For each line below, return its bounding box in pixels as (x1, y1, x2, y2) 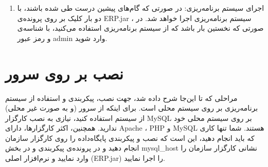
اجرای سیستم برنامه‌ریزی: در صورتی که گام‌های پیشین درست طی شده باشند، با (17, 3, 264, 13)
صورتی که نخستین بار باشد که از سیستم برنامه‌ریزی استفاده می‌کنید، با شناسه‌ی (17, 23, 264, 33)
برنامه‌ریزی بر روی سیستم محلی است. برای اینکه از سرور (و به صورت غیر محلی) (5, 102, 258, 113)
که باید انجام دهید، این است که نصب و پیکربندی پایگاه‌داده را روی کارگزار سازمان (5, 132, 255, 143)
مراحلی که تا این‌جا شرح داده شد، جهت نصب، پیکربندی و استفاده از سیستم (5, 92, 238, 103)
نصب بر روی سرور (5, 62, 123, 83)
